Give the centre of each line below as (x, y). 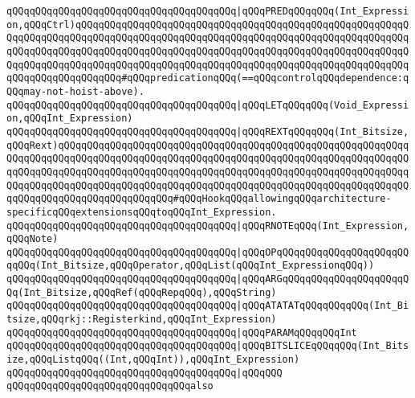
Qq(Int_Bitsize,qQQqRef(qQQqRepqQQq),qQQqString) (142, 292)
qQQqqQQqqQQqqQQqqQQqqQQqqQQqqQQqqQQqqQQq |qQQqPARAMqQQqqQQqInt (182, 332)
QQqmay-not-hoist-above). (75, 91)
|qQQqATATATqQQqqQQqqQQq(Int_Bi (323, 306)
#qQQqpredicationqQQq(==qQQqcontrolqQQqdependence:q (265, 78)
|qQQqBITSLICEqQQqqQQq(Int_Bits (323, 346)
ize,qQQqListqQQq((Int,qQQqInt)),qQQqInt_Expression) (153, 360)
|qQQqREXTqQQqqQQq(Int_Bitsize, (323, 131)
